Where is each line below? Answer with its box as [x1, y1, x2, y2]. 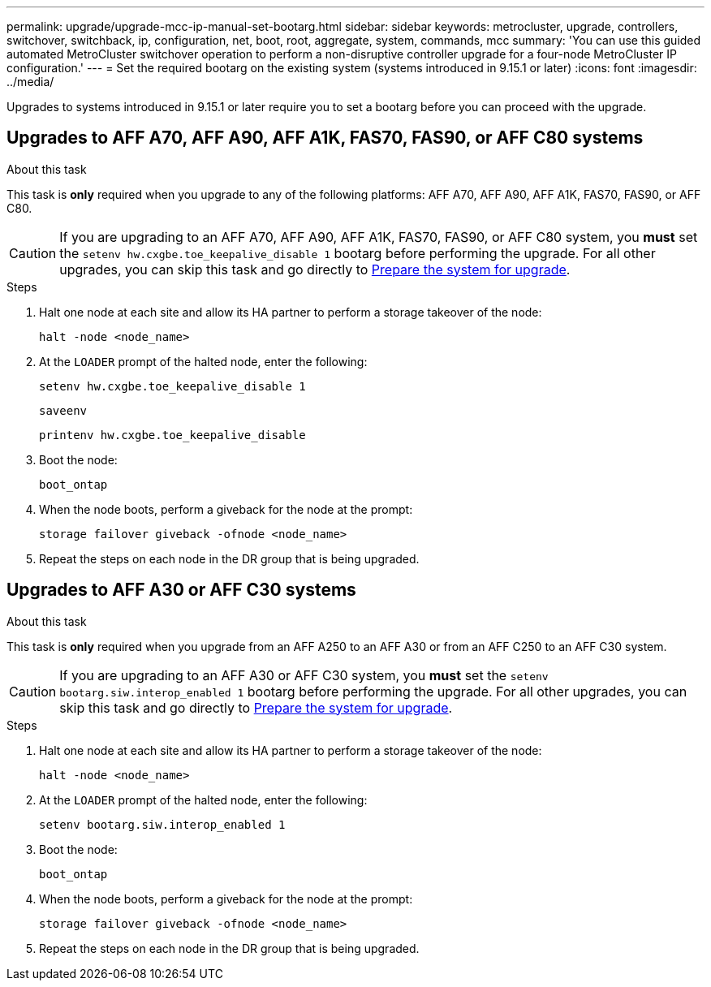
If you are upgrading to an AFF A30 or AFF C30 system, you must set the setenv [59, 666, 549, 683]
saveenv [39, 403, 88, 417]
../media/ [6, 75, 54, 88]
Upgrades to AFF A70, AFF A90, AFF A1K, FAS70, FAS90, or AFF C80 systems [6, 127, 644, 149]
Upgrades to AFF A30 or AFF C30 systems [6, 580, 356, 601]
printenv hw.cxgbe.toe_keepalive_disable [39, 428, 306, 442]
